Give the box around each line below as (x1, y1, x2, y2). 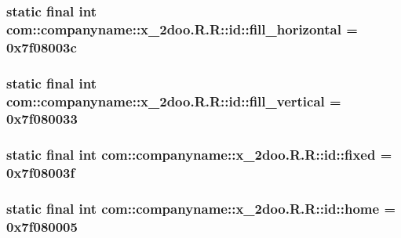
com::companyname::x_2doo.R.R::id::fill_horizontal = (6, 19, 358, 38)
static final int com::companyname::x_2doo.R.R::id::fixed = (6, 145, 392, 164)
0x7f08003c (6, 37, 77, 56)
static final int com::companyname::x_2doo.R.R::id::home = (6, 199, 396, 218)
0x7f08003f (6, 163, 75, 182)
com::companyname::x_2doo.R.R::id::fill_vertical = (6, 91, 341, 110)
